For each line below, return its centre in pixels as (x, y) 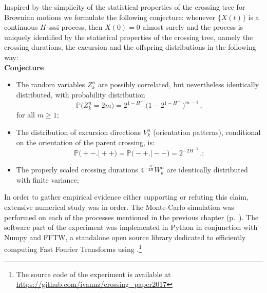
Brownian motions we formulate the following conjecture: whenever (110, 17)
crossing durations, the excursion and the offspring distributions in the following (130, 47)
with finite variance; (47, 179)
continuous (21, 27)
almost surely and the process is (193, 27)
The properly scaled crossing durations (77, 170)
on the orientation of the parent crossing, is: (85, 142)
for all (26, 115)
